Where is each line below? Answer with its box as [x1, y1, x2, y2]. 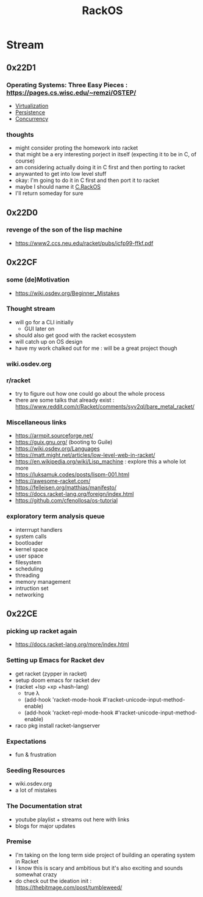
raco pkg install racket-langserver [15, 722, 101, 729]
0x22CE [6, 609, 38, 619]
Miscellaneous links [6, 418, 67, 426]
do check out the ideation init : [15, 877, 92, 884]
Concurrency [15, 115, 49, 122]
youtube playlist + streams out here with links [15, 816, 130, 823]
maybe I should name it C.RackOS [15, 183, 101, 191]
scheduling [15, 565, 44, 572]
